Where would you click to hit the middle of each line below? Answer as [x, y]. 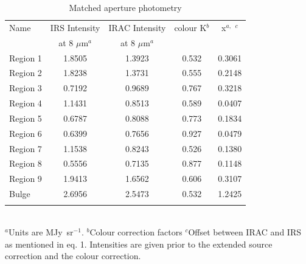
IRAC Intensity [137, 27]
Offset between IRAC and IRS [245, 232]
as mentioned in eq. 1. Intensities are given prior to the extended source [139, 244]
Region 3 [26, 88]
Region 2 [26, 73]
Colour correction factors [136, 232]
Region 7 [26, 148]
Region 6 [26, 133]
